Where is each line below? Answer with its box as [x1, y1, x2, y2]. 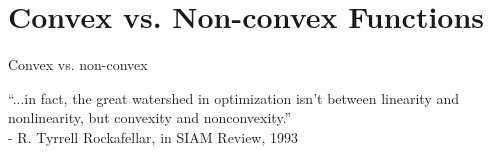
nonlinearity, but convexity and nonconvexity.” [8, 107, 292, 128]
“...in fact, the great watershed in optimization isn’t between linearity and [8, 87, 460, 108]
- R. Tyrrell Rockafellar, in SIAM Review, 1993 [8, 126, 299, 147]
